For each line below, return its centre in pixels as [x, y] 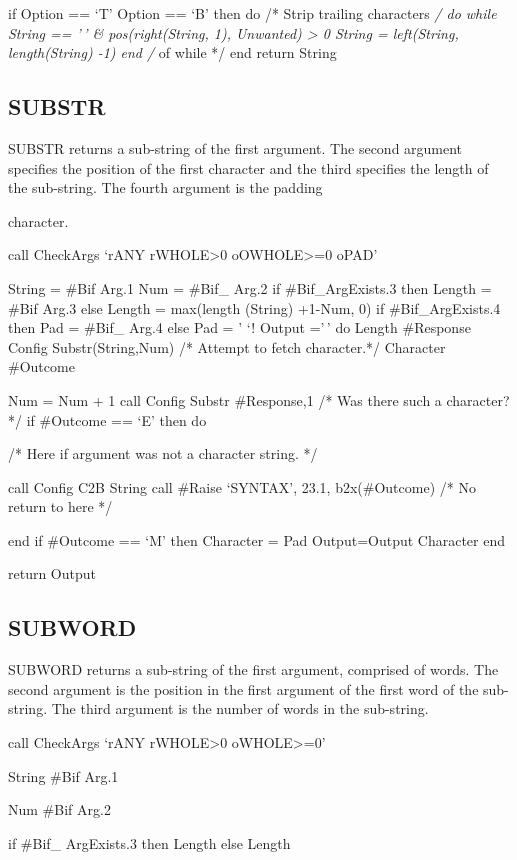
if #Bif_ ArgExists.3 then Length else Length [149, 842]
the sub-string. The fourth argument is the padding [165, 187]
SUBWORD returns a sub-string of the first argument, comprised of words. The [253, 669]
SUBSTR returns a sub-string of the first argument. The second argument [235, 147]
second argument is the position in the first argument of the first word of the [243, 688]
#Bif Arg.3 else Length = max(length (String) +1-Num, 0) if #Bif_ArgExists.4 [254, 307]
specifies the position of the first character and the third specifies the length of [248, 167]
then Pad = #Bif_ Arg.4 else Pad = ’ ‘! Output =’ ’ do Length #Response [239, 327]
